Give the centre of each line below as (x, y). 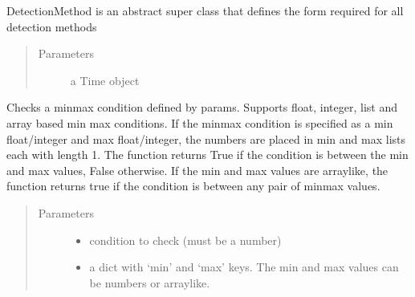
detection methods (52, 26)
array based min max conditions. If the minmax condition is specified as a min (200, 122)
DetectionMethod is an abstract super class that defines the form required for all (205, 10)
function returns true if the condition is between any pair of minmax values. (193, 186)
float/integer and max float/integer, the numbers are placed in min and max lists (206, 138)
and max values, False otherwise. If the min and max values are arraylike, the (197, 170)
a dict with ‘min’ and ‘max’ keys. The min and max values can (244, 267)
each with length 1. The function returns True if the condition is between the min (207, 155)
